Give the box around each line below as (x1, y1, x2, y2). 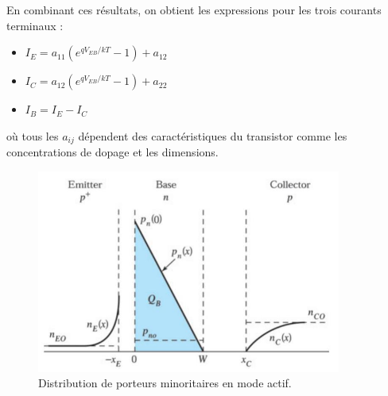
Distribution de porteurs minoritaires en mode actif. (38, 375, 292, 391)
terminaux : (6, 17, 64, 33)
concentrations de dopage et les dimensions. (6, 144, 219, 160)
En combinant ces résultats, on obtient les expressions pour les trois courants (6, 2, 382, 17)
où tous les (6, 127, 59, 144)
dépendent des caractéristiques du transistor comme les (78, 127, 347, 144)
